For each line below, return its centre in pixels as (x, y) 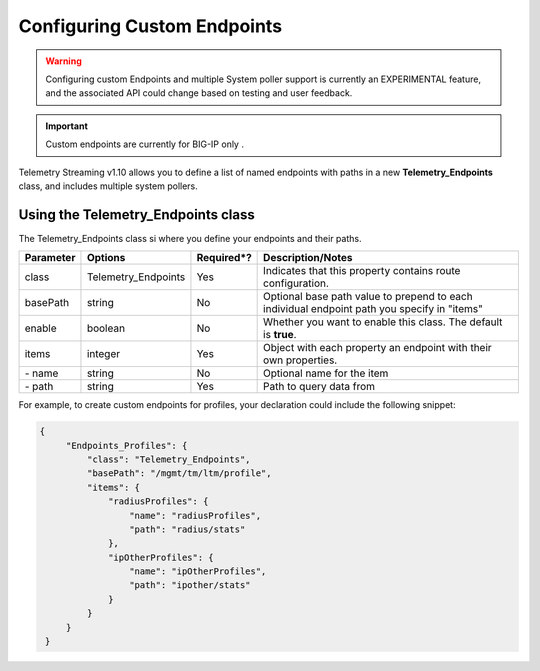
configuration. (296, 283)
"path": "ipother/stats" (189, 585)
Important (67, 126)
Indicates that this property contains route (362, 271)
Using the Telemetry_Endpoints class (136, 214)
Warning (63, 61)
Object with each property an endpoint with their (377, 348)
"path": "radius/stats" (187, 529)
